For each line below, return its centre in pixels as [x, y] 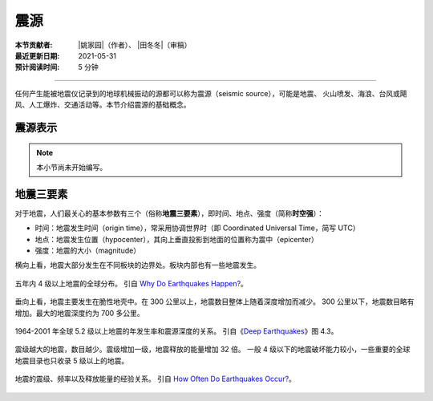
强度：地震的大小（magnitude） [87, 250]
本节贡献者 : [34, 45]
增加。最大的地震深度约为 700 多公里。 [79, 313]
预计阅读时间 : [37, 67]
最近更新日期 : [37, 55]
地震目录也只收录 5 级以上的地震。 [72, 360]
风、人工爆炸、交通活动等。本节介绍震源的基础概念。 [103, 105]
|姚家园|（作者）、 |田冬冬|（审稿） [135, 45]
